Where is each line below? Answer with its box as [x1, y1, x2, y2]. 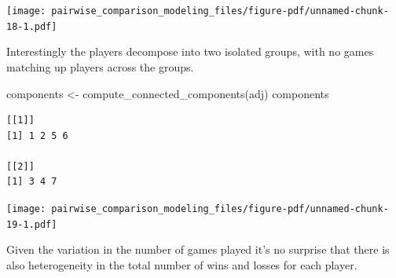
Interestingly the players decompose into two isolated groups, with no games [6, 43, 374, 60]
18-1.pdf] [6, 20, 57, 32]
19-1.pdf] [6, 218, 57, 230]
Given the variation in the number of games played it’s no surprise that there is [6, 241, 390, 258]
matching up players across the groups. [6, 58, 194, 75]
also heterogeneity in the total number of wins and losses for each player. [6, 256, 357, 273]
